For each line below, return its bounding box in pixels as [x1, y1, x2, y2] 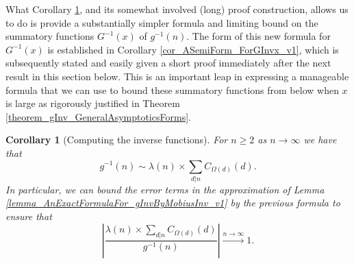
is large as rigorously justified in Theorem [5, 96, 180, 110]
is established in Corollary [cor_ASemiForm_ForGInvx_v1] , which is [47, 42, 339, 56]
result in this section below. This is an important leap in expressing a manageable [5, 69, 349, 83]
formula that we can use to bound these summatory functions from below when [5, 82, 339, 97]
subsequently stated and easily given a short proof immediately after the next [5, 56, 331, 70]
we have [303, 132, 337, 147]
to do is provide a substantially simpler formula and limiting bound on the [5, 15, 318, 29]
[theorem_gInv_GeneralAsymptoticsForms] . [5, 109, 191, 123]
